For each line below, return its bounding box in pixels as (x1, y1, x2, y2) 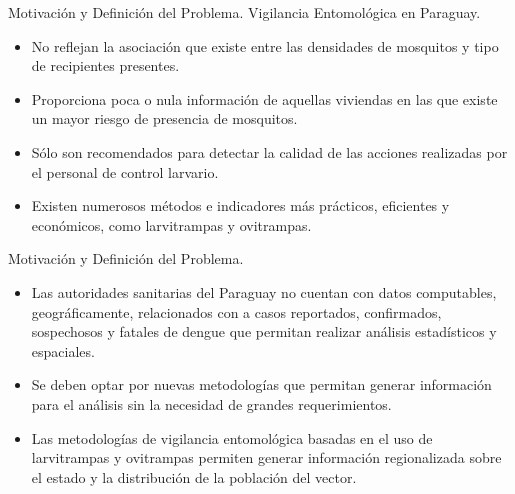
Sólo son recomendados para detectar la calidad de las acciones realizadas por (31, 141, 508, 162)
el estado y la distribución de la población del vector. (31, 466, 357, 487)
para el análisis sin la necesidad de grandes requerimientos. (31, 393, 392, 414)
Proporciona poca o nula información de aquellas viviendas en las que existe (31, 88, 498, 109)
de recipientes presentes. (31, 55, 180, 76)
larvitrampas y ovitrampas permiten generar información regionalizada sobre (31, 447, 502, 468)
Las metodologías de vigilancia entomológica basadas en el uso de (31, 427, 433, 448)
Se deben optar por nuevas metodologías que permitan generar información (31, 374, 492, 395)
